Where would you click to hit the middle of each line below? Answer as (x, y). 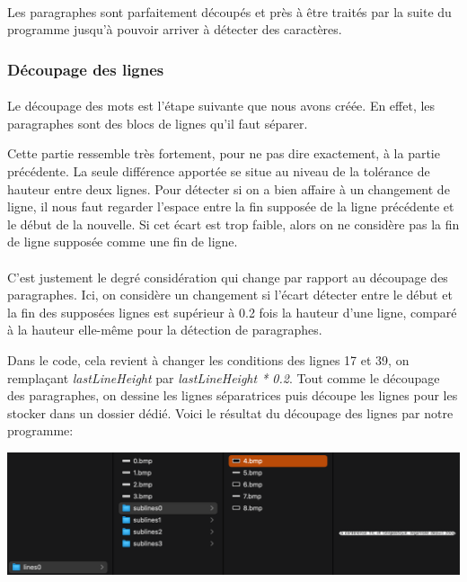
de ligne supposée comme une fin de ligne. (123, 242)
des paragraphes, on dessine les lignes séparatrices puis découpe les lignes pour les (233, 395)
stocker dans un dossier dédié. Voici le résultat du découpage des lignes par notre (230, 412)
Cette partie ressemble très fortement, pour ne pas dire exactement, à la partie (224, 153)
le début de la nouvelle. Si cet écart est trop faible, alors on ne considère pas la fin (233, 224)
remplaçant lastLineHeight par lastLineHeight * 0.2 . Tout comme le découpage (224, 377)
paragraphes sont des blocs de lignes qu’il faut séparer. (158, 123)
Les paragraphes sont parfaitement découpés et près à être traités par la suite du (229, 11)
